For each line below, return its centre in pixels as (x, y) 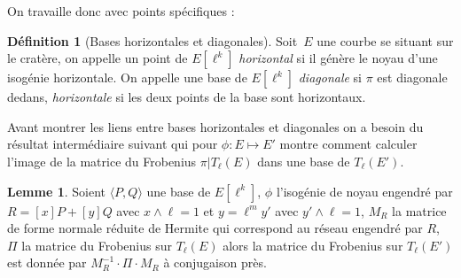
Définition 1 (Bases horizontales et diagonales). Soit (152, 40)
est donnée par (47, 263)
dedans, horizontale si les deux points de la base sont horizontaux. (187, 97)
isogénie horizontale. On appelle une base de (127, 77)
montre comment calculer (348, 144)
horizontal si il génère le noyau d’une (338, 58)
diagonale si (330, 77)
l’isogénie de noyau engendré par (364, 191)
